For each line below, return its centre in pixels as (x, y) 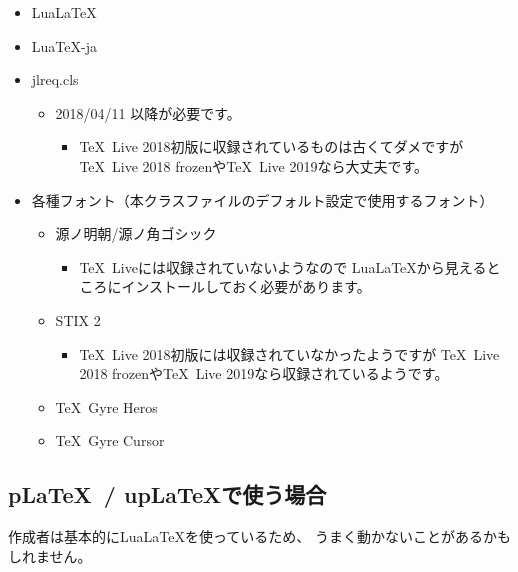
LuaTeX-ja (64, 45)
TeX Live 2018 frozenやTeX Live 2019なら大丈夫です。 (254, 165)
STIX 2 (78, 319)
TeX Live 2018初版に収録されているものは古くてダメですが (271, 146)
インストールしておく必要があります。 (246, 286)
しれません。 (50, 555)
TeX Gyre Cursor (110, 440)
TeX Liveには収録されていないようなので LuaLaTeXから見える (283, 266)
